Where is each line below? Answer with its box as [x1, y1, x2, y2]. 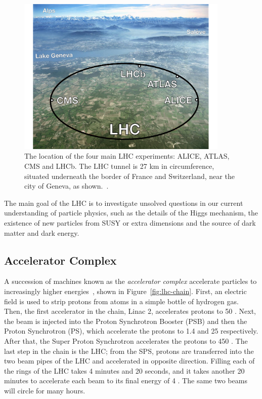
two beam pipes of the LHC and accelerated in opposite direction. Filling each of [4, 355, 255, 366]
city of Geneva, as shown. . [24, 180, 109, 191]
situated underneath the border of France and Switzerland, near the [24, 170, 235, 181]
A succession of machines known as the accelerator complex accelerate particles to [4, 276, 257, 286]
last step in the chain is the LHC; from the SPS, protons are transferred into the [4, 345, 254, 356]
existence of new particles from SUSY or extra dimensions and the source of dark [4, 217, 256, 228]
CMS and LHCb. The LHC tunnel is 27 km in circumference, [24, 161, 214, 171]
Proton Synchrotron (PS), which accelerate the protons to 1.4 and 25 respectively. [4, 325, 258, 336]
